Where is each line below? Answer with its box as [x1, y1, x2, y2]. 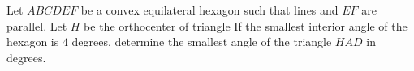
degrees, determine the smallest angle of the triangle [71, 33, 332, 50]
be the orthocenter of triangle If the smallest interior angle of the [84, 17, 408, 34]
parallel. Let [6, 17, 67, 34]
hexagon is [6, 33, 59, 50]
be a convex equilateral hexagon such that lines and [80, 2, 339, 18]
